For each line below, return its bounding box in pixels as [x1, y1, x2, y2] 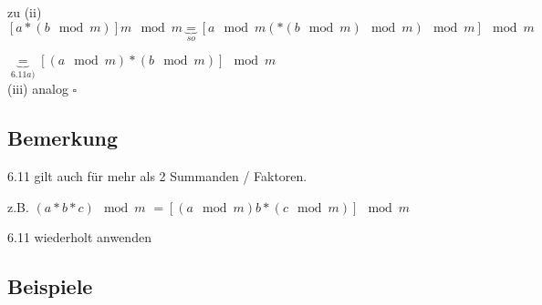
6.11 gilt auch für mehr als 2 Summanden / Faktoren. [7, 167, 307, 186]
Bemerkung [7, 124, 119, 152]
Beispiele [7, 272, 93, 300]
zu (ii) [7, 3, 42, 21]
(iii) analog [7, 79, 68, 98]
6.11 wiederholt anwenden [7, 228, 151, 247]
